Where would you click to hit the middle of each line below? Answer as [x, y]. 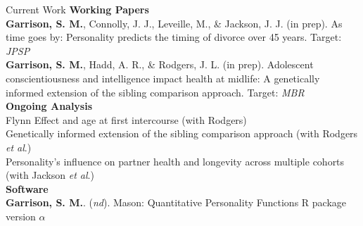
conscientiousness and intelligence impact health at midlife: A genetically [163, 78]
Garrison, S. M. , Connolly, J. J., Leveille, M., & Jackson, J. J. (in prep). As [174, 23]
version [21, 216]
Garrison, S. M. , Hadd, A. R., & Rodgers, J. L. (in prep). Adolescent [160, 64]
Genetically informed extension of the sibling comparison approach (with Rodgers [182, 133]
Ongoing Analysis [49, 106]
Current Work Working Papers [77, 9]
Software [27, 188]
